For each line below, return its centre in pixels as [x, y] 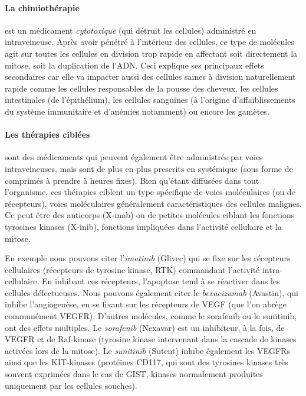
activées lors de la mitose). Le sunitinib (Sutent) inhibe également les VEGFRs [147, 350]
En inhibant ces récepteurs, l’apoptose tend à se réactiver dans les [161, 281]
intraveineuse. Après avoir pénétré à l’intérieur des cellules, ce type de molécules [149, 42]
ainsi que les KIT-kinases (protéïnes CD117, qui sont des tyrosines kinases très [147, 362]
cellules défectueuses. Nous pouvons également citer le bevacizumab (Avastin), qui [152, 292]
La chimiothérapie [42, 7]
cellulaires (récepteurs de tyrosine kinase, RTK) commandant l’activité [132, 269]
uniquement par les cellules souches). [71, 385]
